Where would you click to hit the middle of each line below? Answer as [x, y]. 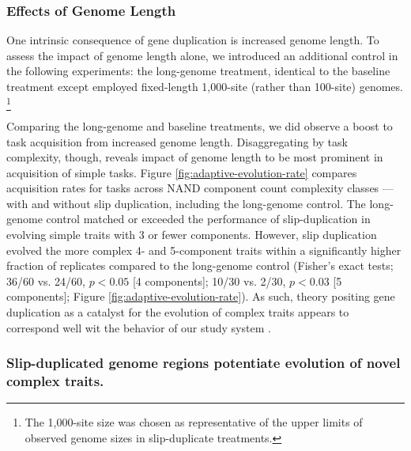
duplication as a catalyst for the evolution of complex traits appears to [178, 312]
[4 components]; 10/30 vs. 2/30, [209, 280]
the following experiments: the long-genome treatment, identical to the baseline [198, 71]
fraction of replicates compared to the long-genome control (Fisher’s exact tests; [200, 265]
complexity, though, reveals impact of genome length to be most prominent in [195, 157]
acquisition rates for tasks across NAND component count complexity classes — [200, 188]
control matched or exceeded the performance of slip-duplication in [208, 219]
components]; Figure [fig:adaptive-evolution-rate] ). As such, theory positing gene [201, 296]
